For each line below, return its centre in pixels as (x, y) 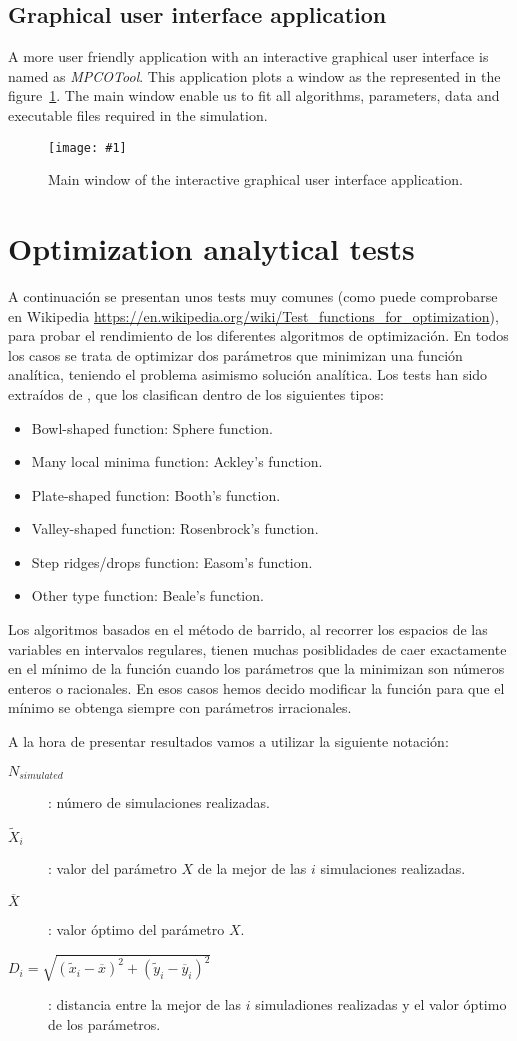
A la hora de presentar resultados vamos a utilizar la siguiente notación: (228, 741)
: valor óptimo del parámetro (136, 929)
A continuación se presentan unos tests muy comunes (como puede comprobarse (253, 295)
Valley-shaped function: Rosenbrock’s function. (175, 528)
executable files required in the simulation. (138, 114)
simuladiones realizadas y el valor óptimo (381, 1004)
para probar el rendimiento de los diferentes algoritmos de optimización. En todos (258, 335)
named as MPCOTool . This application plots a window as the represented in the (254, 75)
